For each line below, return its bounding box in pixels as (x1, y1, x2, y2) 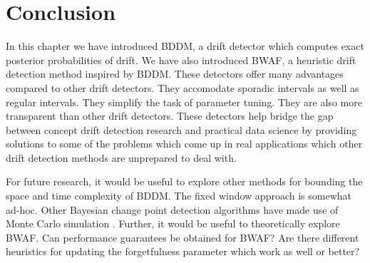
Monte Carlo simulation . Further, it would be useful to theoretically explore (6, 216, 340, 231)
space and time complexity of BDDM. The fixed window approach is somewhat (6, 188, 351, 203)
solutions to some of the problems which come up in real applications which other (6, 136, 363, 151)
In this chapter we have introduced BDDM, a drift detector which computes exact (6, 38, 364, 53)
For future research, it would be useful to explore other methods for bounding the (6, 174, 363, 189)
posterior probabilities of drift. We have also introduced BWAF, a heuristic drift (6, 52, 356, 67)
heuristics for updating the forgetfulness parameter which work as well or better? (6, 244, 360, 259)
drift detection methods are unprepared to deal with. (6, 150, 237, 165)
